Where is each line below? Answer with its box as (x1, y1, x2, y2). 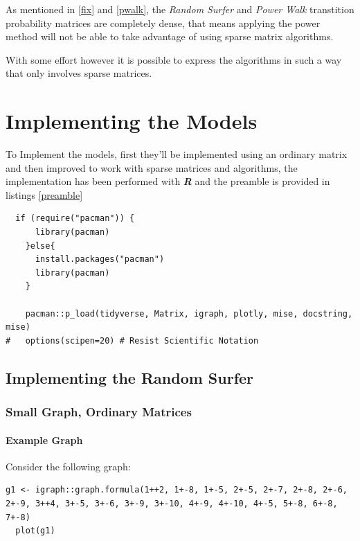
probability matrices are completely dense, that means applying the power (6, 15, 321, 30)
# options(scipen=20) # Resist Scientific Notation (6, 335, 259, 346)
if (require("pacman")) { (15, 213, 135, 224)
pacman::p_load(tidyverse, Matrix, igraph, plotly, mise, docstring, (25, 308, 353, 319)
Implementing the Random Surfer (6, 366, 254, 388)
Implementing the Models (6, 107, 258, 135)
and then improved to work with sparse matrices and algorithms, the (6, 160, 298, 175)
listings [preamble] (6, 187, 83, 202)
